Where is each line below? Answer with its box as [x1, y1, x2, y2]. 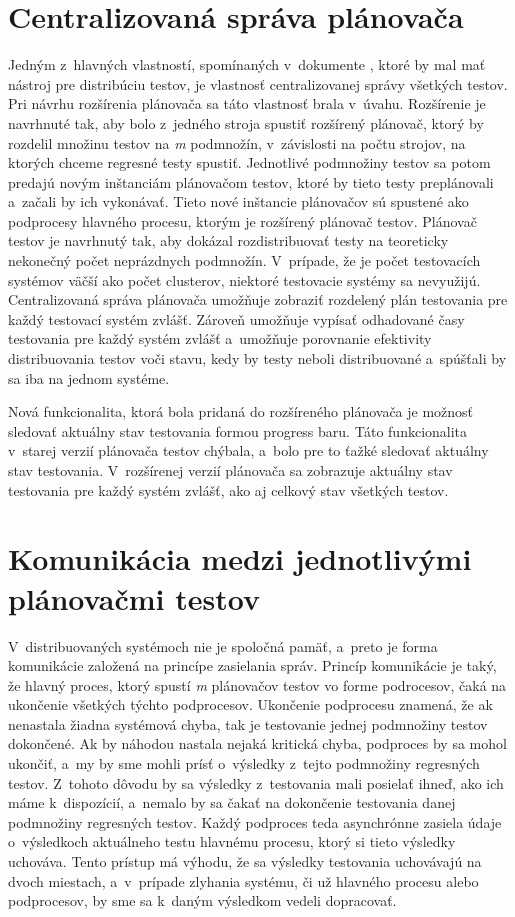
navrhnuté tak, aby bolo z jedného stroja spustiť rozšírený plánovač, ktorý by [8, 112, 484, 133]
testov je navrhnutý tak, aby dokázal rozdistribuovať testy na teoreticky [8, 230, 449, 251]
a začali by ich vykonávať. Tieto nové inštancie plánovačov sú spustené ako [8, 191, 469, 212]
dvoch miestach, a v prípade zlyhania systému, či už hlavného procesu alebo [8, 870, 479, 891]
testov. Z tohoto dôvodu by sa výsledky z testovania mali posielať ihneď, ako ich [8, 772, 504, 793]
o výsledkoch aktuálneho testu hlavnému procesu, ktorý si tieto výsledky [8, 831, 456, 852]
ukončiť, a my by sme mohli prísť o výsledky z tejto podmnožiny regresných [8, 753, 480, 774]
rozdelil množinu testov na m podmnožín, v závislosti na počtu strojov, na [8, 132, 466, 153]
